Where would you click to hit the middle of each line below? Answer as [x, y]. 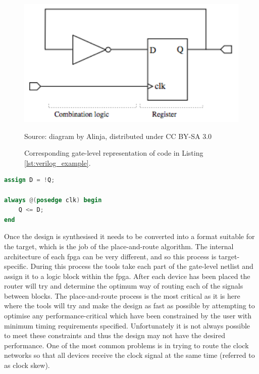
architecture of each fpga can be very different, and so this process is [110, 256]
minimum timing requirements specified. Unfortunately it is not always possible [127, 325]
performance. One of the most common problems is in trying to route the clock [126, 345]
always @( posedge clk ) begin [53, 200]
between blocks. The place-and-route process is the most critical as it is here [122, 295]
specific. [16, 266]
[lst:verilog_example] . [58, 162]
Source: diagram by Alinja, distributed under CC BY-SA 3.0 [118, 136]
